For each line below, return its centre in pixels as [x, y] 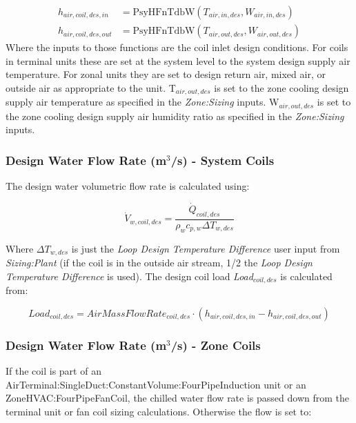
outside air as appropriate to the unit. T [91, 87]
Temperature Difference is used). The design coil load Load [129, 276]
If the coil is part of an [53, 370]
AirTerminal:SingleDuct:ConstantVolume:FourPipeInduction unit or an [156, 384]
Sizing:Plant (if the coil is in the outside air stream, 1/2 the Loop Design [159, 263]
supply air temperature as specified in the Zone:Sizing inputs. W [142, 102]
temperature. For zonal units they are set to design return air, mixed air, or [166, 74]
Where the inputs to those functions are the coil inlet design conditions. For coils [177, 47]
